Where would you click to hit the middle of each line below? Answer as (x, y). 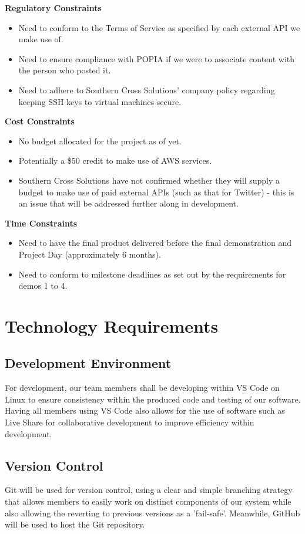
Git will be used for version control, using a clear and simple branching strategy (149, 490)
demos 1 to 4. (43, 285)
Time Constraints (41, 223)
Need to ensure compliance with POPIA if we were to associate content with (157, 58)
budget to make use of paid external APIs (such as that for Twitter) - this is (156, 192)
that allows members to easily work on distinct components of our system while (148, 501)
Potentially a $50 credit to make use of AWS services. (115, 160)
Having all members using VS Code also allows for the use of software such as (145, 410)
